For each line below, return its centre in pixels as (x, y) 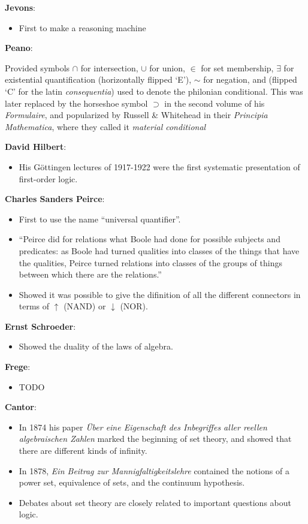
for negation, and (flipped (250, 79)
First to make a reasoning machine (82, 27)
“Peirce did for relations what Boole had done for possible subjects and (150, 239)
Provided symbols (37, 67)
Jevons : (20, 7)
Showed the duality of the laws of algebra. (96, 346)
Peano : (19, 48)
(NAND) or (85, 306)
